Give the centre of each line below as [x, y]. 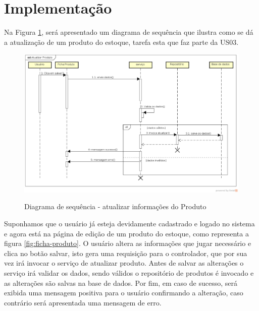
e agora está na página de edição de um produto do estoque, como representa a [126, 233]
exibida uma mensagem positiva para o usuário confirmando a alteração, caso [124, 293]
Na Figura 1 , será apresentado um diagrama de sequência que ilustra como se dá [129, 32]
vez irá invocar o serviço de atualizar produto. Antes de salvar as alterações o [124, 263]
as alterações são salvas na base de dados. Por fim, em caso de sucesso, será [121, 283]
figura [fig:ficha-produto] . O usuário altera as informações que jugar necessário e [128, 243]
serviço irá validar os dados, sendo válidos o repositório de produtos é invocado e [129, 272]
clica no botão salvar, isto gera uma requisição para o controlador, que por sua [126, 253]
